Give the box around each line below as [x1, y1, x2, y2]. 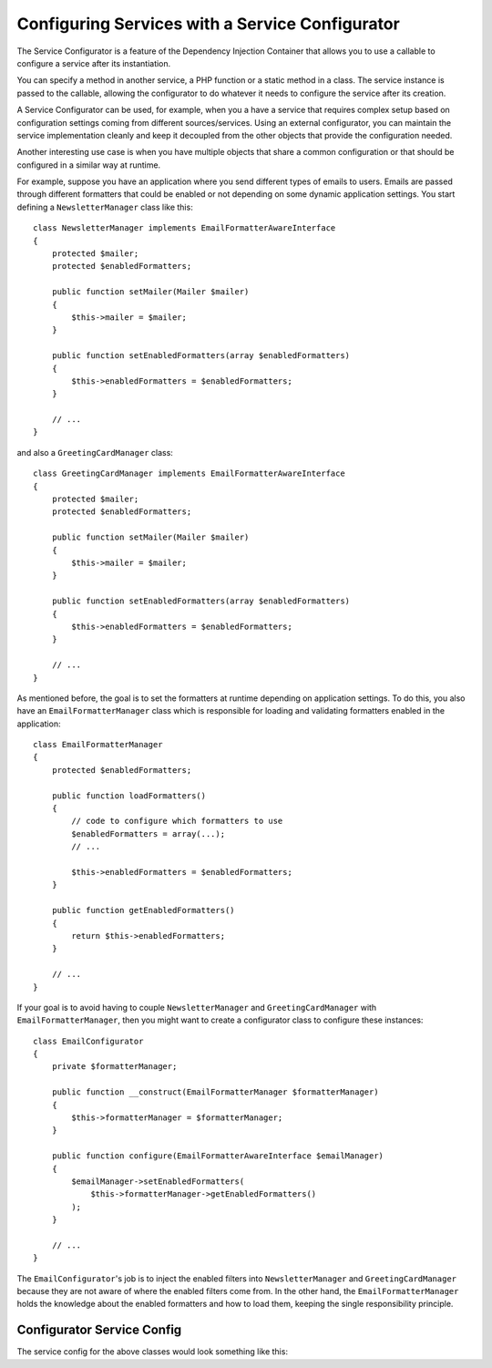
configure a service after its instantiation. [16, 57, 171, 68]
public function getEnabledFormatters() [51, 905, 236, 916]
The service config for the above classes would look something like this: [16, 1346, 289, 1357]
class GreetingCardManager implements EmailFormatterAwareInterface [33, 468, 345, 478]
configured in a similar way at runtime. [16, 159, 161, 170]
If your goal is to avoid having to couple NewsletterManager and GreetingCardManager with [16, 1002, 377, 1013]
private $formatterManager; [51, 1062, 178, 1072]
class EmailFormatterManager [33, 739, 163, 750]
